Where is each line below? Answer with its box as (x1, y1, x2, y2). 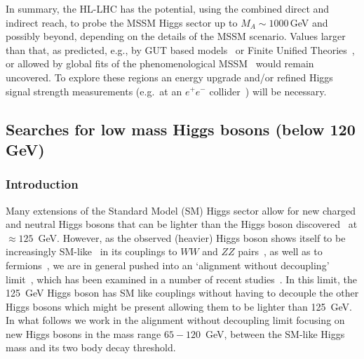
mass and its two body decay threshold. (6, 340, 176, 355)
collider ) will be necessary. (209, 83, 327, 98)
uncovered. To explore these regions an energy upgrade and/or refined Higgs (6, 69, 333, 84)
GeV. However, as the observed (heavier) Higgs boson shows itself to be (38, 230, 346, 245)
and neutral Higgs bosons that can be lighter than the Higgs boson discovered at (6, 217, 358, 231)
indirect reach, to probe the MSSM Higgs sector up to (6, 15, 238, 29)
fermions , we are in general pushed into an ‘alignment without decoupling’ (6, 257, 330, 272)
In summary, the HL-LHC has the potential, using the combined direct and (6, 1, 330, 15)
